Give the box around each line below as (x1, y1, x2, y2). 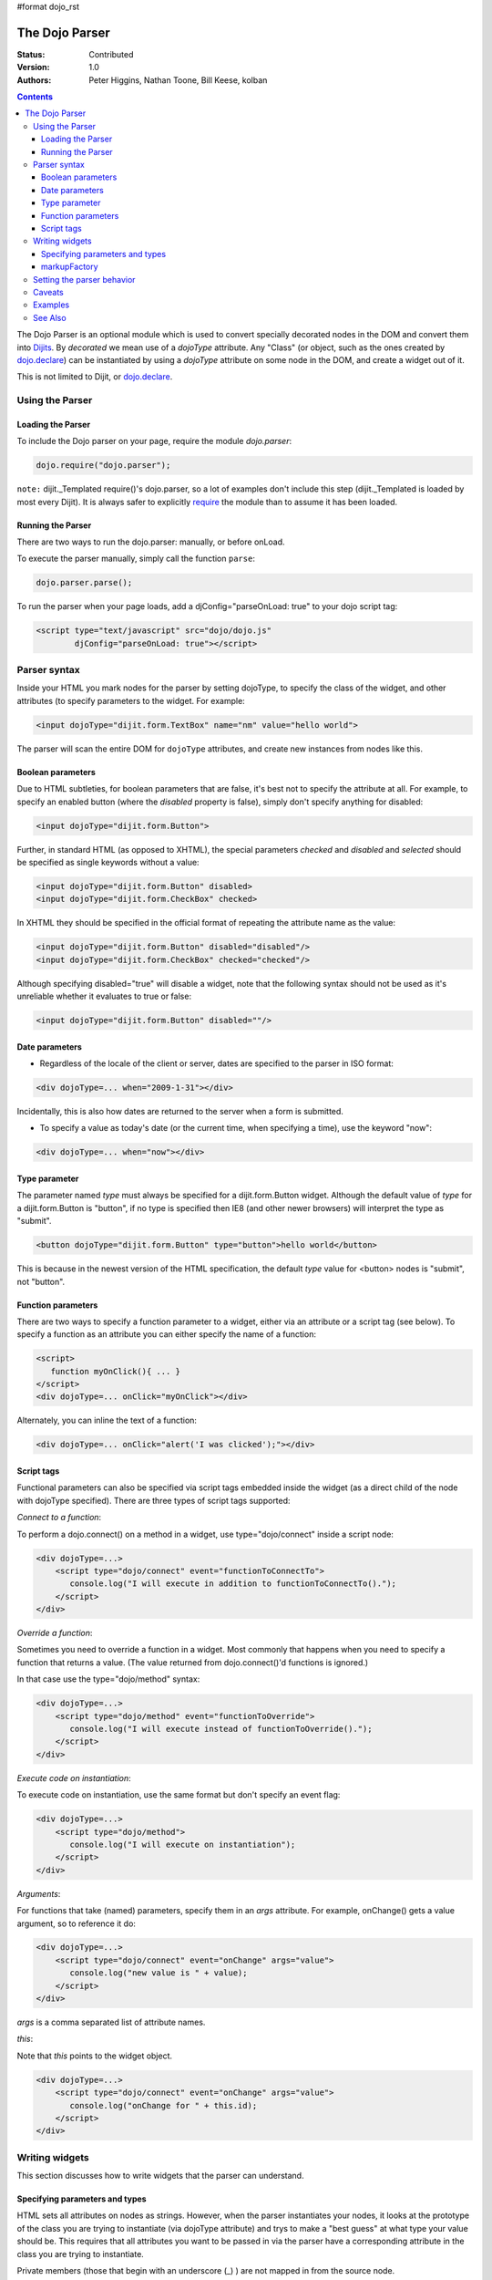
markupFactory (41, 261, 99, 273)
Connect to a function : (16, 1512, 102, 1523)
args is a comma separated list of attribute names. (16, 2016, 206, 2028)
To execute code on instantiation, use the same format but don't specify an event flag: (16, 1789, 341, 1800)
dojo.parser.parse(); (36, 577, 133, 588)
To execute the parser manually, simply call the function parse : (16, 553, 255, 565)
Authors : (16, 74, 52, 86)
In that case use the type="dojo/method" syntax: (16, 1674, 200, 1684)
